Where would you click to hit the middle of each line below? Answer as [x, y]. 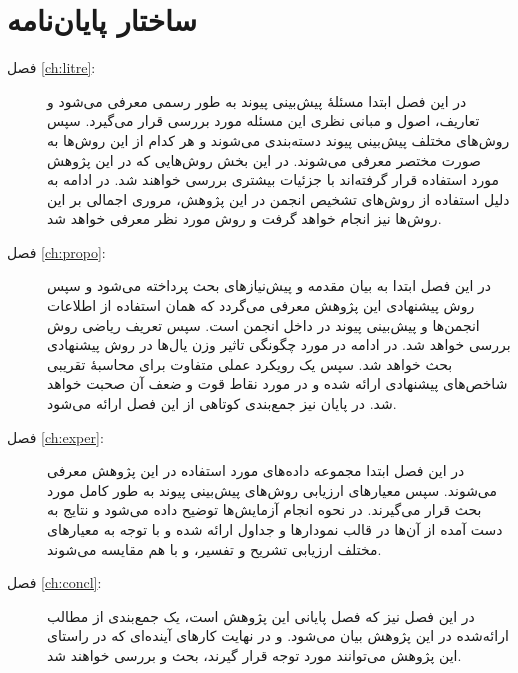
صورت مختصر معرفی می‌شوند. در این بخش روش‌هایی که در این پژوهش [264, 159]
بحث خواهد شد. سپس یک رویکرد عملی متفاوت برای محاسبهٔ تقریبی [250, 363]
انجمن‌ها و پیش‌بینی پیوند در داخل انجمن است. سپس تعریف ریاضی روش [263, 324]
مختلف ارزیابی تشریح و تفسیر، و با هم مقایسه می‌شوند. [214, 548]
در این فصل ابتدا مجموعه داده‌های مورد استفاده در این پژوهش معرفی [256, 470]
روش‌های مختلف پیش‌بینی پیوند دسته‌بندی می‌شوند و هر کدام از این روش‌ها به [278, 139]
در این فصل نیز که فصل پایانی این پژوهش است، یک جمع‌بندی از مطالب [261, 615]
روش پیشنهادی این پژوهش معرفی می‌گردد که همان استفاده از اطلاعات [261, 305]
